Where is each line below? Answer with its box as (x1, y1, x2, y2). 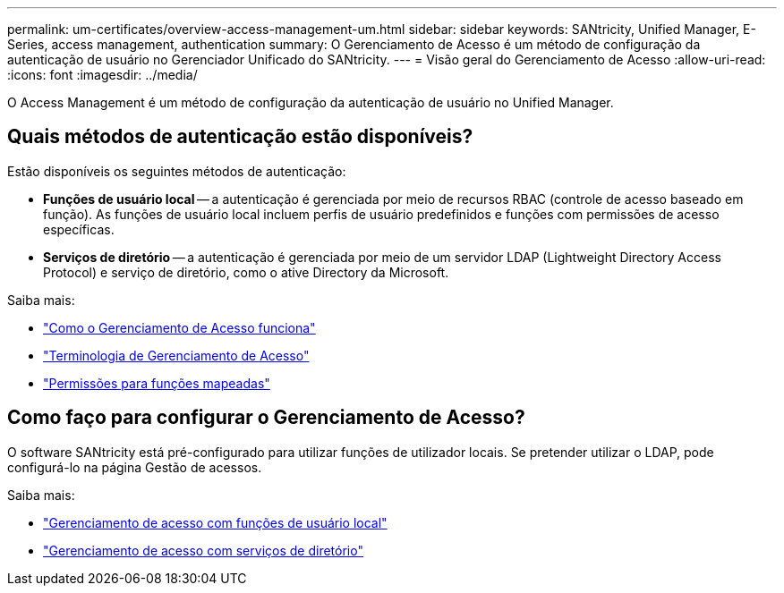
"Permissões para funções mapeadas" (43, 375, 270, 391)
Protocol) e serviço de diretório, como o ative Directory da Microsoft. (43, 264, 449, 280)
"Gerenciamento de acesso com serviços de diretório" (43, 542, 363, 558)
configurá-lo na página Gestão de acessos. (7, 459, 262, 475)
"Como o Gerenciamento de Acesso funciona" (43, 319, 316, 335)
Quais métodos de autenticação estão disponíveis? (7, 125, 473, 148)
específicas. (43, 221, 115, 237)
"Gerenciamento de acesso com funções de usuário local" (43, 514, 388, 530)
